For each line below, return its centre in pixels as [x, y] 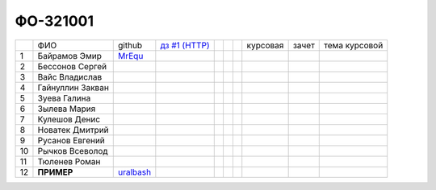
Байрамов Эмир [70, 56]
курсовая [265, 45]
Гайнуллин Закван [73, 87]
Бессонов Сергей [72, 66]
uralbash [135, 171]
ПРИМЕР [55, 171]
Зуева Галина [64, 98]
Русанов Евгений [71, 140]
